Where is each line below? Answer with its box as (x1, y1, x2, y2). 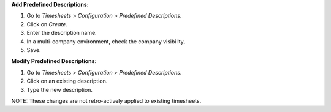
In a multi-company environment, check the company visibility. (26, 37, 185, 45)
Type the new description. (26, 86, 93, 93)
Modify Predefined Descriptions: (11, 58, 97, 65)
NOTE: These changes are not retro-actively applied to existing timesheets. (11, 97, 202, 104)
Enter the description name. (26, 29, 97, 37)
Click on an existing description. (26, 77, 108, 85)
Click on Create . (26, 20, 67, 28)
